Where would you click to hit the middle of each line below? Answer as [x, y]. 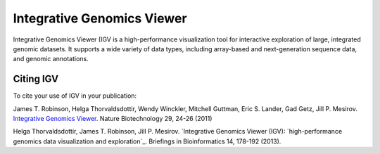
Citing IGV [36, 79]
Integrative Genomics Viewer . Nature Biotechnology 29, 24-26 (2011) [113, 119]
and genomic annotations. [51, 59]
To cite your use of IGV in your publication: [75, 96]
